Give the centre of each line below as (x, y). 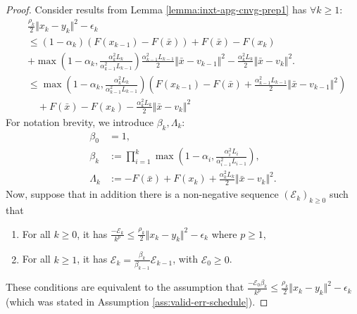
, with (186, 259)
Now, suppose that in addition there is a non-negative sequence (142, 194)
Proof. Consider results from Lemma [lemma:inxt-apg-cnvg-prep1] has (156, 9)
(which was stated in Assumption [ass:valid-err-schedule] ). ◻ (137, 302)
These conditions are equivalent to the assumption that (125, 287)
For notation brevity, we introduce (80, 121)
